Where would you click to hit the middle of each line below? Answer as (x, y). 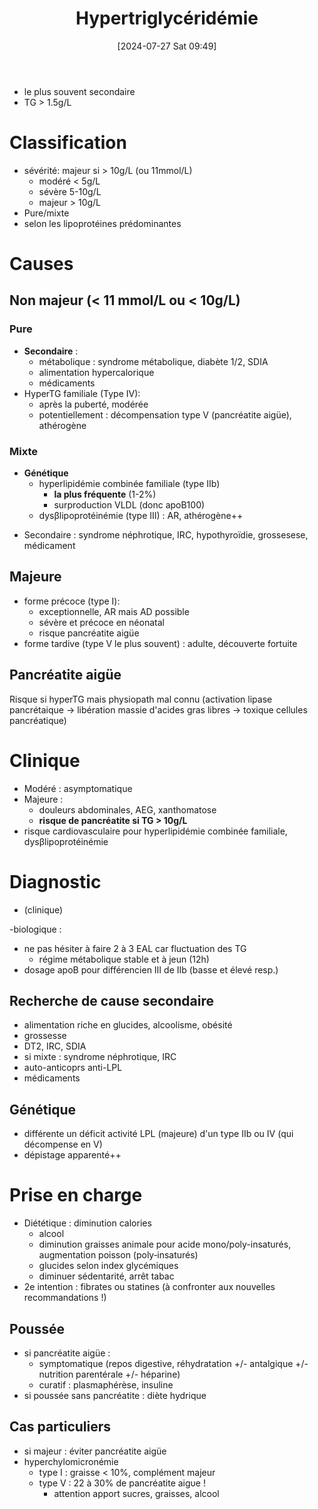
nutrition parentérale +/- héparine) (109, 1374)
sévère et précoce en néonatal (101, 622)
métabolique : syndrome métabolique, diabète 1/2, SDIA (153, 361)
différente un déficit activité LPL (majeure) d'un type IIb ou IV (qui (158, 1134)
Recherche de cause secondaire (111, 1000)
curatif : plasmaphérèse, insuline (106, 1384)
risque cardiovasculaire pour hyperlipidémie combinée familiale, (155, 831)
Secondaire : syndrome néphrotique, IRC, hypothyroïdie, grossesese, (166, 535)
